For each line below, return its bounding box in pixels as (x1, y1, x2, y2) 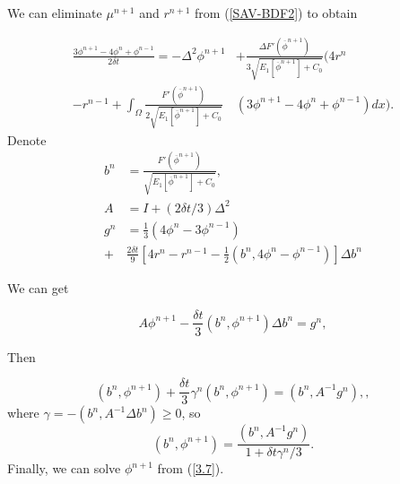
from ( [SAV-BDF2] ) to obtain (195, 4, 358, 22)
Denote (7, 130, 47, 149)
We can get (7, 278, 69, 297)
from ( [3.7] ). (157, 459, 224, 478)
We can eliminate (7, 4, 102, 22)
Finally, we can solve (7, 459, 121, 478)
